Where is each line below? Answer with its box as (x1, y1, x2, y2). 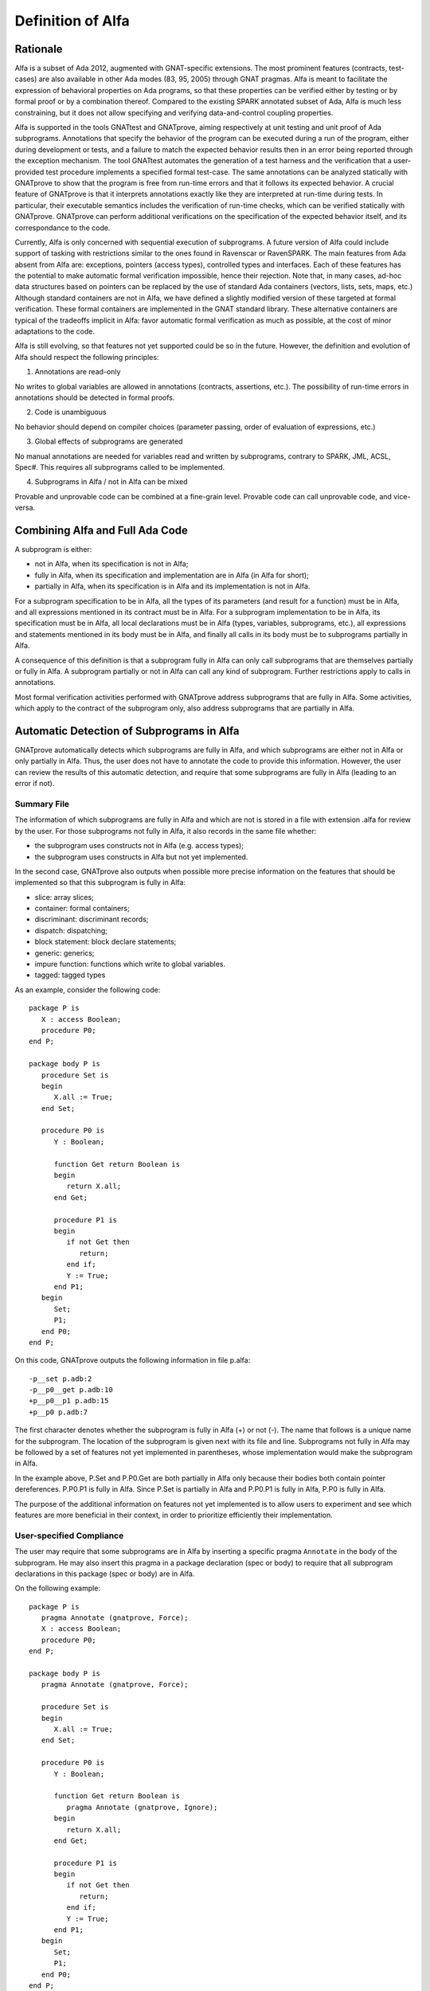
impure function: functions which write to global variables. (34, 960, 226, 969)
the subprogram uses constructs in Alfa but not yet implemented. (34, 852, 248, 862)
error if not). (14, 779, 55, 788)
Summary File (14, 798, 70, 809)
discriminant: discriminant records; (34, 914, 149, 924)
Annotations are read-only (34, 367, 121, 377)
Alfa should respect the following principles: (14, 352, 159, 362)
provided (14, 167, 45, 177)
